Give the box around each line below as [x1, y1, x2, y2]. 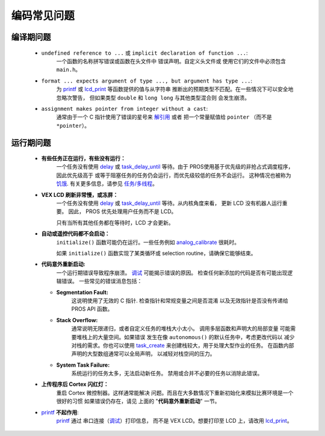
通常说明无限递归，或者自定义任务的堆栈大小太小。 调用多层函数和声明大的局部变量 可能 [71, 325, 291, 332]
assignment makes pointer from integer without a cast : [41, 105, 208, 112]
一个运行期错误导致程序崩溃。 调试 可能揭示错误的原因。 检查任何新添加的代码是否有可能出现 [56, 269, 288, 276]
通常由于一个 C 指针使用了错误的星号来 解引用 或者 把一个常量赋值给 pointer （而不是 [56, 113, 272, 120]
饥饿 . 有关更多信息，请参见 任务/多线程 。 [56, 180, 158, 187]
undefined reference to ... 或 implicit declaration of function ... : [41, 49, 248, 57]
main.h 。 [56, 66, 81, 73]
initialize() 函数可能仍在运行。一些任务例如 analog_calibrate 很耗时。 [56, 238, 240, 246]
